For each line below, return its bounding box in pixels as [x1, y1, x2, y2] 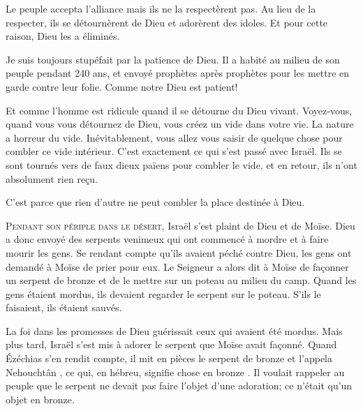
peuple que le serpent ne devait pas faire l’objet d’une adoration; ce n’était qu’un [6, 378, 353, 393]
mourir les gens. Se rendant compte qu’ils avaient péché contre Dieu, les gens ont [6, 245, 352, 260]
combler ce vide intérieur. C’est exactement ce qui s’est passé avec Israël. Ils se [6, 144, 342, 158]
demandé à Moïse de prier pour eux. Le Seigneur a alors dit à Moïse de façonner [6, 259, 349, 274]
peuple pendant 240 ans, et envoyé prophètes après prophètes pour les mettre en [6, 66, 350, 80]
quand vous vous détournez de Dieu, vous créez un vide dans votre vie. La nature [6, 117, 354, 131]
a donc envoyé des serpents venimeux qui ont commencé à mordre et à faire [6, 232, 329, 246]
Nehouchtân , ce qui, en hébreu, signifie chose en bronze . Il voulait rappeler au [6, 364, 345, 379]
